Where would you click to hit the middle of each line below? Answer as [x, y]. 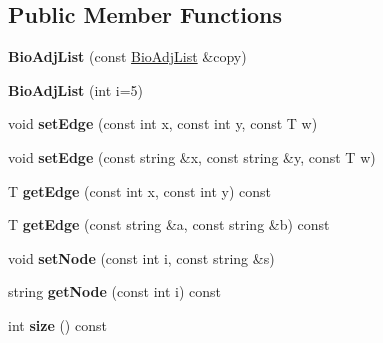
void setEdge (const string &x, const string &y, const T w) [192, 156]
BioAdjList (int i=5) [76, 89]
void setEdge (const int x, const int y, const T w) [163, 123]
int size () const [57, 324]
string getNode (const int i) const [114, 291]
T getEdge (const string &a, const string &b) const [169, 224]
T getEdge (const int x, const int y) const [139, 190]
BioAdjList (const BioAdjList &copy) [127, 56]
